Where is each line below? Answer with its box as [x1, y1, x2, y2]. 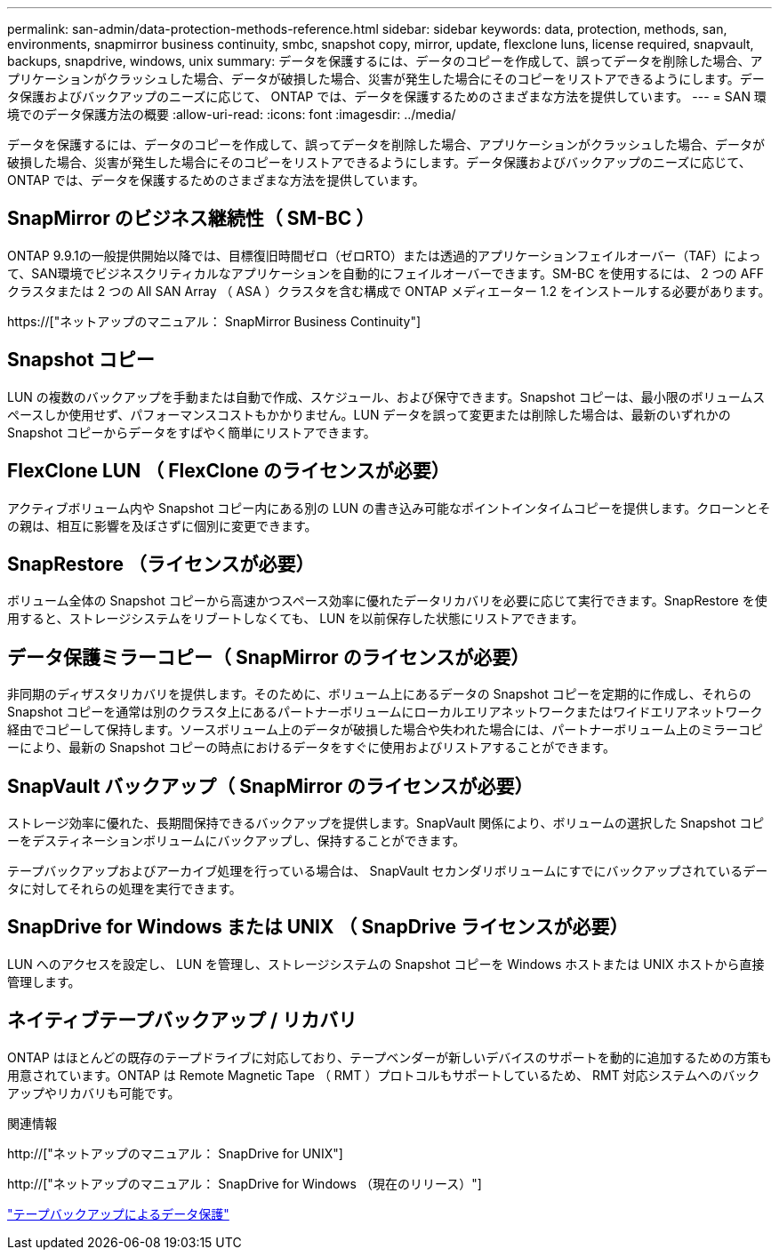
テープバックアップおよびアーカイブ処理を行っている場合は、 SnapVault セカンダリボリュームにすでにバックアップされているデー [7, 863, 768, 879]
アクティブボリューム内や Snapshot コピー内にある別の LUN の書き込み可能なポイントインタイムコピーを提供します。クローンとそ [7, 500, 771, 516]
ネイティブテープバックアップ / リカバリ [7, 1009, 357, 1032]
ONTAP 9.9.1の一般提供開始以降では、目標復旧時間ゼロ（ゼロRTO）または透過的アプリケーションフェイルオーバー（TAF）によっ [7, 247, 761, 263]
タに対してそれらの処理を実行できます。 [7, 881, 242, 897]
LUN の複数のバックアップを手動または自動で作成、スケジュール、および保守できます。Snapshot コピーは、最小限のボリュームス [7, 388, 766, 404]
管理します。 [7, 973, 81, 989]
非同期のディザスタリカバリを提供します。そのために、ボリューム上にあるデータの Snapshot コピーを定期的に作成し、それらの [7, 686, 751, 702]
